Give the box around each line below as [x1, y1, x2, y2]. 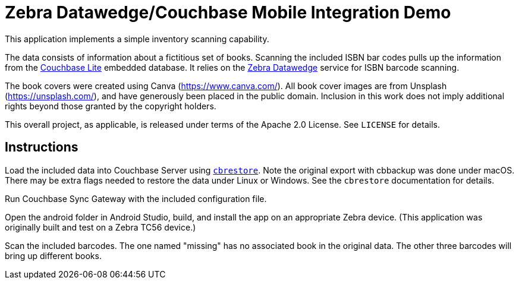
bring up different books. [5, 250, 102, 261]
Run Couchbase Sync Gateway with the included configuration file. [5, 193, 267, 204]
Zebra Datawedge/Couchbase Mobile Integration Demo [5, 2, 451, 23]
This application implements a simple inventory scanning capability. [5, 33, 269, 44]
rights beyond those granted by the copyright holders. [5, 100, 216, 111]
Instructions [5, 140, 78, 155]
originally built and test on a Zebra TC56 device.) [5, 222, 196, 232]
